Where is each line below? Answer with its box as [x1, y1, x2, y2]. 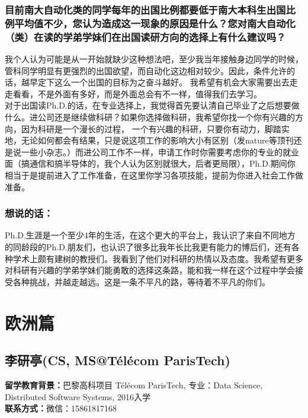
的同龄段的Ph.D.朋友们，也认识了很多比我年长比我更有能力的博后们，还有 [5, 241, 291, 253]
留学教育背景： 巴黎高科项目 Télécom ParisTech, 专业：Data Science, [5, 378, 263, 391]
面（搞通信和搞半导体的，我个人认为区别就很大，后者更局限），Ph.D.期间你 [5, 157, 296, 170]
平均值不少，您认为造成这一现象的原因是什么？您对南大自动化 [14, 15, 296, 30]
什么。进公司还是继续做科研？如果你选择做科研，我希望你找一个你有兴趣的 [5, 111, 295, 123]
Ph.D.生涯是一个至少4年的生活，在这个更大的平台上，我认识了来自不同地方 [5, 229, 296, 241]
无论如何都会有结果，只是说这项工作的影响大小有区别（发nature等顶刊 [21, 134, 294, 146]
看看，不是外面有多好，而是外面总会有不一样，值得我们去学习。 [12, 87, 262, 100]
